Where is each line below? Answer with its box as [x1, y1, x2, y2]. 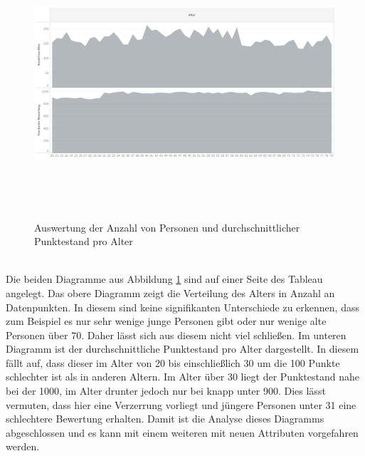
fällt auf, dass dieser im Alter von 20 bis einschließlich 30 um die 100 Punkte [6, 355, 340, 370]
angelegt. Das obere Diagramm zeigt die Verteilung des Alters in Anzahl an [6, 285, 335, 300]
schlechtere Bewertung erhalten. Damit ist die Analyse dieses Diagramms [6, 411, 324, 426]
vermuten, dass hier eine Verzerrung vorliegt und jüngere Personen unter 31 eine [6, 397, 356, 412]
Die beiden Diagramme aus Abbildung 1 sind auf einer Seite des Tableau [6, 271, 323, 286]
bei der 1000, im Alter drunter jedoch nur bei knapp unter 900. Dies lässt [6, 383, 326, 398]
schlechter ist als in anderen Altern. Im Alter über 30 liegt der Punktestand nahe [6, 369, 359, 384]
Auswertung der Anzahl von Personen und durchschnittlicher [34, 219, 300, 234]
